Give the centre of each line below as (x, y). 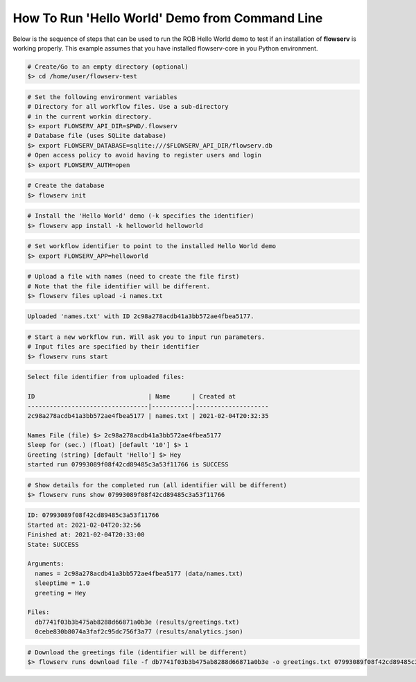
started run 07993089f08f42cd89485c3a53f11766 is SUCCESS (128, 464)
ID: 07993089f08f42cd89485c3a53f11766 (93, 515)
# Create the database (66, 186)
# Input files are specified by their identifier (113, 347)
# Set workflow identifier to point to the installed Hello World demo (152, 246)
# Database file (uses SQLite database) (97, 136)
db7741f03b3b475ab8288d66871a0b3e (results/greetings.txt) (137, 622)
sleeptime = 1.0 (62, 583)
